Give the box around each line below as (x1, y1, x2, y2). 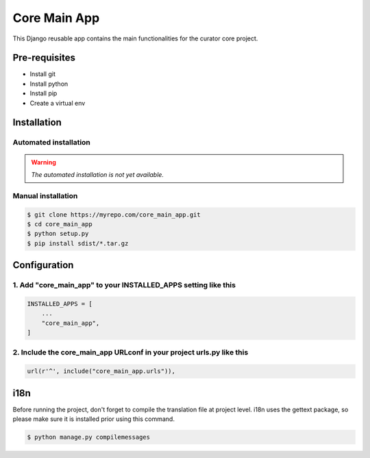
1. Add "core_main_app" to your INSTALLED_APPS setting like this (12, 280, 236, 290)
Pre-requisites (12, 52, 75, 64)
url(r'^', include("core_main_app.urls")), (27, 367, 176, 375)
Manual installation (12, 191, 78, 200)
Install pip (29, 89, 58, 97)
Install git (29, 70, 56, 78)
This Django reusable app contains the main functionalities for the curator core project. (12, 34, 258, 43)
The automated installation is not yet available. (31, 170, 164, 178)
